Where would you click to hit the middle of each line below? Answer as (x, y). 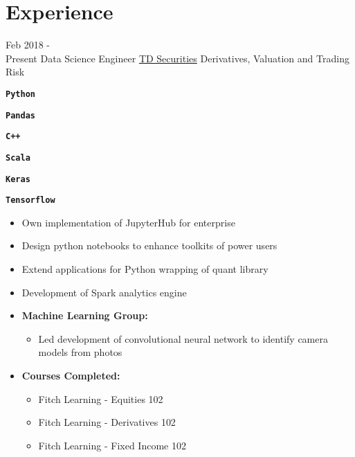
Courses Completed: (71, 375)
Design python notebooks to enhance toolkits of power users (149, 245)
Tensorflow (30, 200)
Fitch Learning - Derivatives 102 (107, 422)
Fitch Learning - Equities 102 (101, 398)
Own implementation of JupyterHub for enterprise (128, 222)
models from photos (80, 352)
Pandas (20, 115)
